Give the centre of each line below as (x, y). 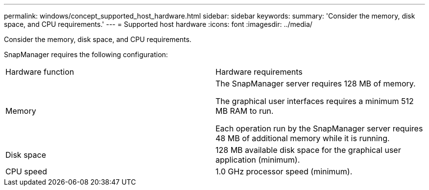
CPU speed (26, 171)
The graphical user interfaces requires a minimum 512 (315, 101)
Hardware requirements (259, 72)
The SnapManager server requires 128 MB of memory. (316, 84)
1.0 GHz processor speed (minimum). (284, 171)
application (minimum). (258, 160)
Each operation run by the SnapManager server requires (319, 128)
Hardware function (40, 72)
